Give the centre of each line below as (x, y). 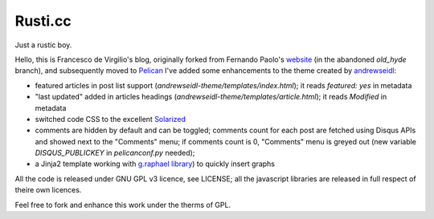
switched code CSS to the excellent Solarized (111, 119)
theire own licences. (48, 190)
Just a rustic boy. (43, 45)
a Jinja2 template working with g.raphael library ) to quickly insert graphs (155, 164)
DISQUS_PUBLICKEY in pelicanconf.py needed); (115, 153)
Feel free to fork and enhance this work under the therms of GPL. (123, 205)
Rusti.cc (43, 21)
